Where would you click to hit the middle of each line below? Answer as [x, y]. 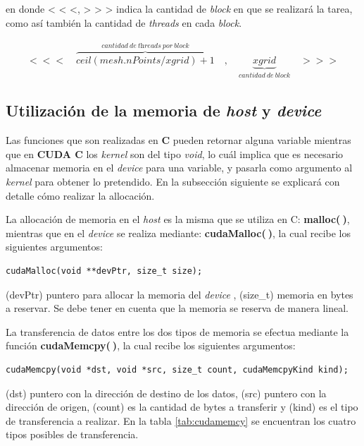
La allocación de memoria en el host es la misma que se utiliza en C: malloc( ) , [178, 219]
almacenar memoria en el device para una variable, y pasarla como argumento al [179, 168]
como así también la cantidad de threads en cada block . [124, 22]
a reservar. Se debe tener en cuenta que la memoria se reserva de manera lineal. [177, 308]
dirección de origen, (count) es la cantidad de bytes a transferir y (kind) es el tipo [182, 407]
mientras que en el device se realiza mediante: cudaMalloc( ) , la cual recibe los [178, 233]
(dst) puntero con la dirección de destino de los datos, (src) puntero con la [166, 393]
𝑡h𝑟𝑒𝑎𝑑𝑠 [149, 46]
